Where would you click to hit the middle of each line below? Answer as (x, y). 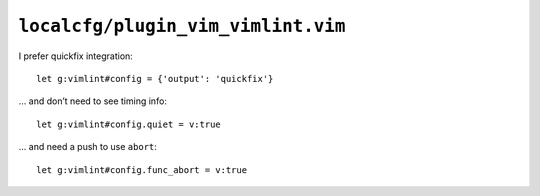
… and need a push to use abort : (87, 147)
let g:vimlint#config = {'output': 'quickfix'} (155, 78)
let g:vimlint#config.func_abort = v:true (142, 169)
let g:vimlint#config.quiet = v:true (129, 124)
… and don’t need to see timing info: (92, 101)
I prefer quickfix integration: (76, 56)
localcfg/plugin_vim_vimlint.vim (182, 26)
